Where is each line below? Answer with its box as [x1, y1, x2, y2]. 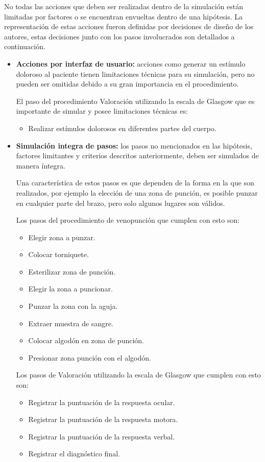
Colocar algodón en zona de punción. [28, 335, 144, 346]
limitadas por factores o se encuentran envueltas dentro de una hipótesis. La [4, 11, 243, 22]
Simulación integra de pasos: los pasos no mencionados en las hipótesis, [16, 140, 252, 151]
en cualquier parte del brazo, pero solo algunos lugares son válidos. [16, 197, 225, 208]
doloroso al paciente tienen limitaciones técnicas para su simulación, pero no [16, 68, 255, 79]
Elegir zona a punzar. [28, 232, 95, 242]
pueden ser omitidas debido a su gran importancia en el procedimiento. [16, 78, 239, 89]
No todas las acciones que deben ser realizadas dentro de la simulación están [4, 1, 244, 11]
